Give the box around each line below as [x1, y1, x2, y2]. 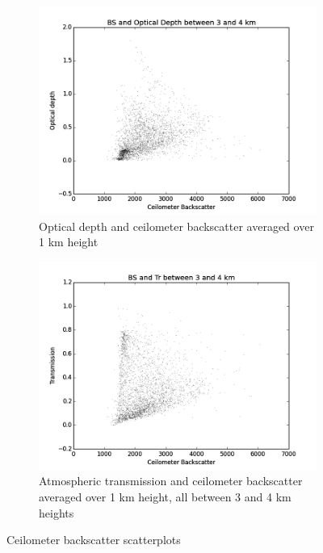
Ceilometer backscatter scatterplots [6, 531, 181, 548]
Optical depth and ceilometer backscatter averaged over [39, 217, 314, 234]
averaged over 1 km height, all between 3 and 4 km [39, 488, 292, 505]
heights [39, 504, 74, 521]
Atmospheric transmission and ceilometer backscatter [39, 472, 303, 489]
